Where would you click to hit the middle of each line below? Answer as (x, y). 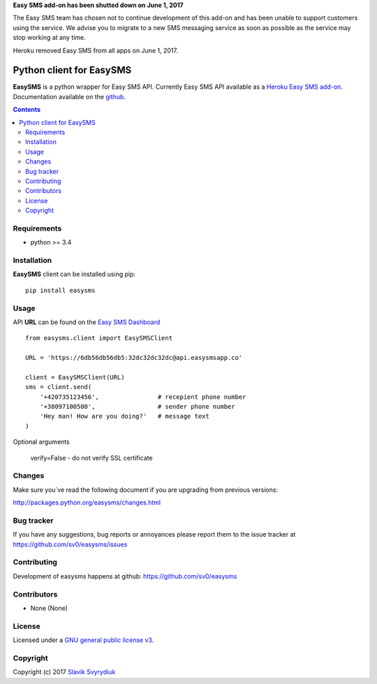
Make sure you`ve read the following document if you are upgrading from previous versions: (146, 490)
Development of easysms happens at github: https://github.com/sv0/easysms (125, 576)
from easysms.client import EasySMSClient (99, 338)
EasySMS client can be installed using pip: (74, 274)
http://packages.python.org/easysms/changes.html (87, 502)
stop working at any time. (50, 38)
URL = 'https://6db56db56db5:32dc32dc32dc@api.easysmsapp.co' (134, 358)
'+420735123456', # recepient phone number (143, 397)
